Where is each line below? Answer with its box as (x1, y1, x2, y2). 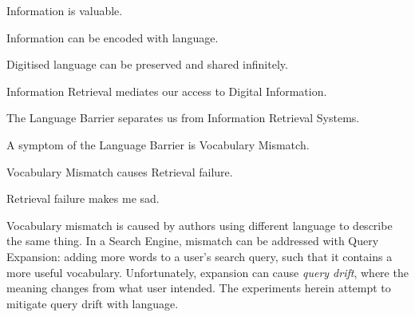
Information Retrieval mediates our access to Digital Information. (6, 82, 327, 99)
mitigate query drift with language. (6, 295, 179, 311)
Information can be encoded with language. (6, 29, 219, 46)
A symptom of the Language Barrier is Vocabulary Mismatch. (6, 136, 310, 153)
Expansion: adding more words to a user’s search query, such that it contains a (6, 248, 393, 264)
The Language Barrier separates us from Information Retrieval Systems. (6, 109, 360, 126)
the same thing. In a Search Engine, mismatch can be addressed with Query (6, 232, 379, 249)
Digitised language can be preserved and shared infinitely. (6, 56, 288, 73)
